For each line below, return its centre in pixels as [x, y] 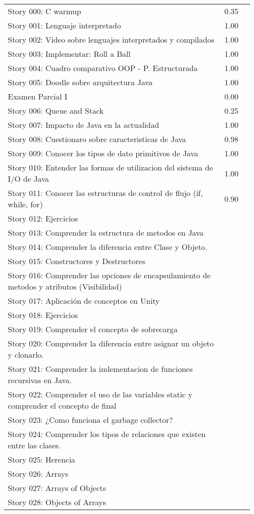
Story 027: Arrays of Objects [57, 488]
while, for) [25, 204]
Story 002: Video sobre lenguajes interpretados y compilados [111, 39]
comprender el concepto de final [62, 405]
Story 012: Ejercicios [43, 218]
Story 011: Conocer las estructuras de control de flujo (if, [106, 193]
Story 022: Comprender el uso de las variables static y [100, 394]
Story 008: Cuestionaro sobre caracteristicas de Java [97, 139]
